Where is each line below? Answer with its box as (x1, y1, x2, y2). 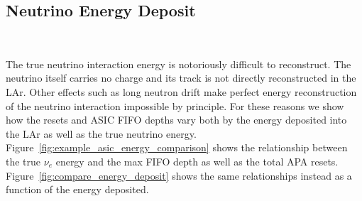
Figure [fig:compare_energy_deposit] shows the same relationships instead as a (6, 168, 352, 183)
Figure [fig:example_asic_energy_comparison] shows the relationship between (6, 140, 348, 155)
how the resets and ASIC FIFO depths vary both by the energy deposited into (6, 112, 347, 127)
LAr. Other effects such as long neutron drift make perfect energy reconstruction (6, 84, 357, 99)
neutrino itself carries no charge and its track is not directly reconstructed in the (6, 70, 356, 85)
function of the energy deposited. (6, 182, 149, 197)
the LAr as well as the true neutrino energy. (6, 126, 197, 141)
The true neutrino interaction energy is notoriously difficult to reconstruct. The (6, 56, 351, 71)
